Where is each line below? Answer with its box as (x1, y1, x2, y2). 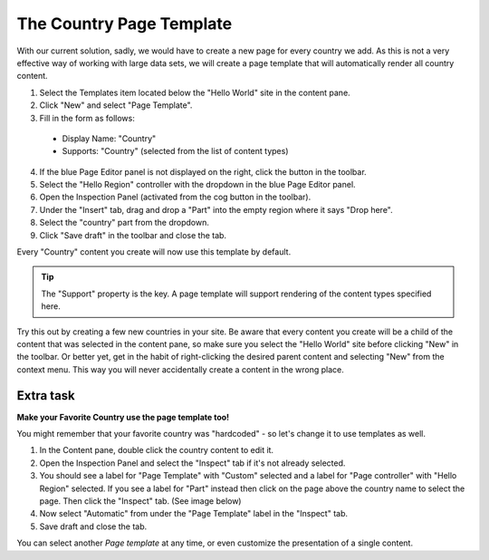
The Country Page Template (16, 14, 233, 34)
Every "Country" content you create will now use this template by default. (16, 246, 292, 257)
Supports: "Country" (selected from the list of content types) (62, 146, 289, 157)
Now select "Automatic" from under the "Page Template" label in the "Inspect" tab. (39, 508, 349, 519)
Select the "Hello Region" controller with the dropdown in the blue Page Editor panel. (39, 179, 357, 190)
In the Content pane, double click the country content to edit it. (39, 445, 274, 456)
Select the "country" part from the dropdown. (39, 217, 210, 228)
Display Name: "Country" (62, 132, 157, 144)
